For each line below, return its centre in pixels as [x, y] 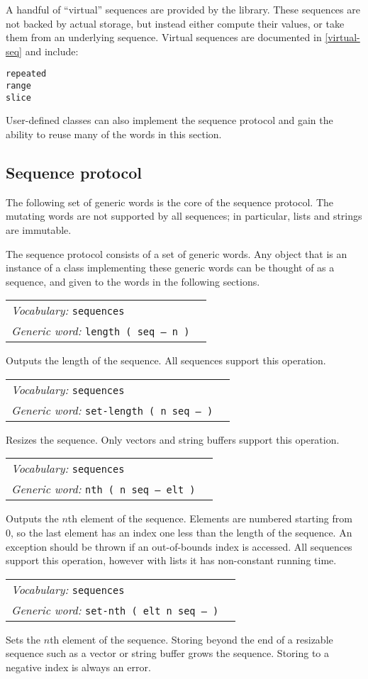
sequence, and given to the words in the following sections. [133, 281]
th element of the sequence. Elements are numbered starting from [210, 518]
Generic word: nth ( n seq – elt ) [104, 489]
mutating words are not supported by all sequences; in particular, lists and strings [184, 216]
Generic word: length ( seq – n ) [101, 331]
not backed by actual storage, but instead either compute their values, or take [175, 23]
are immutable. [39, 229]
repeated [26, 74]
